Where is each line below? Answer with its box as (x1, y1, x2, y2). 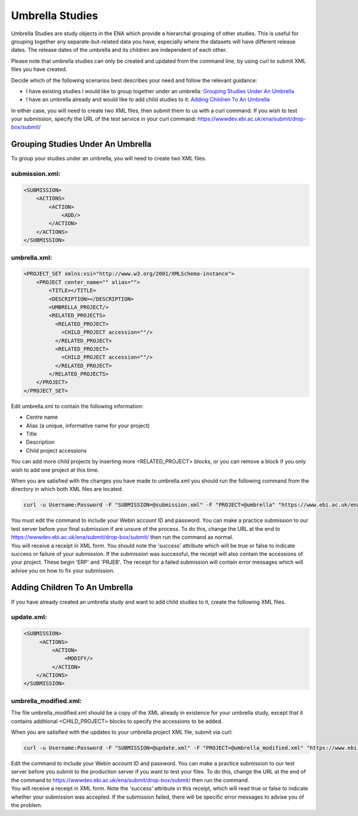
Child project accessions (26, 447, 87, 454)
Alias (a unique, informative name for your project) (26, 422, 150, 429)
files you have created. (11, 66, 67, 73)
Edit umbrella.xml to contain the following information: (11, 403, 144, 410)
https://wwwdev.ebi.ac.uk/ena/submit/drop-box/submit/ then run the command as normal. (11, 534, 234, 541)
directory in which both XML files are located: (11, 486, 124, 493)
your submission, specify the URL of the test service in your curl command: (11, 115, 197, 122)
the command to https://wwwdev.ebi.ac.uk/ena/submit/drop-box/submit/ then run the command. (11, 776, 250, 784)
